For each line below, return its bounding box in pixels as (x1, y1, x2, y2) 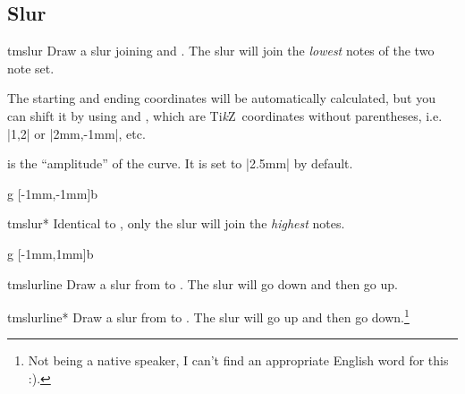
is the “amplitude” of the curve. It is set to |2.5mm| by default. (7, 154, 353, 173)
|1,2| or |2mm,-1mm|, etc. (7, 124, 146, 142)
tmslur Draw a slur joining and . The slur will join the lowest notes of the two (7, 41, 435, 60)
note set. (7, 58, 55, 77)
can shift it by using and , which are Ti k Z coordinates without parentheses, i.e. (7, 106, 443, 124)
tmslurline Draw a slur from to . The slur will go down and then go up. (7, 274, 398, 293)
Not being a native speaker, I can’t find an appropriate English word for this (28, 351, 449, 370)
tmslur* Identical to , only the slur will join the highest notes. (7, 214, 345, 233)
